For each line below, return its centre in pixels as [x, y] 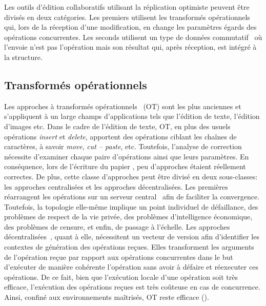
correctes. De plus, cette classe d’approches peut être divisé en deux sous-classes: [131, 176]
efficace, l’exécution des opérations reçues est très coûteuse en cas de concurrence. [132, 287]
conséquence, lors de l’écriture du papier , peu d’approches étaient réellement [125, 166]
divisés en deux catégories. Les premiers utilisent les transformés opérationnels [127, 17]
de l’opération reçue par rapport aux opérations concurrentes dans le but [119, 257]
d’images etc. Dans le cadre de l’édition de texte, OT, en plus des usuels [117, 126]
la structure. [23, 57]
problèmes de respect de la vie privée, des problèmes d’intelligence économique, [128, 217]
